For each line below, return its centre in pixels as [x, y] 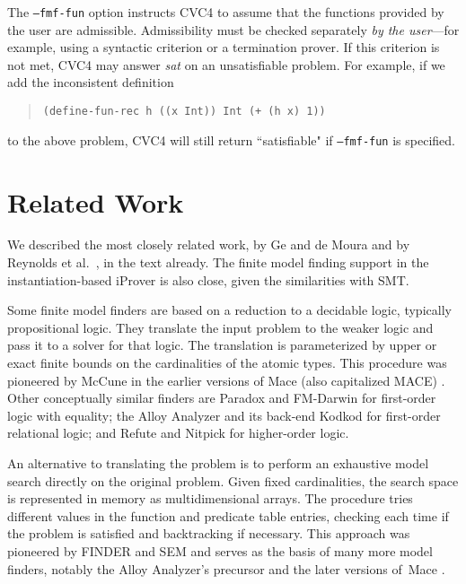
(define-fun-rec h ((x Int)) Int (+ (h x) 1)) [184, 112]
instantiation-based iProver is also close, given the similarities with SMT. [208, 279]
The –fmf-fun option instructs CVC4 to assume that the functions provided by [226, 12]
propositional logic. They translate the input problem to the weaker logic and [220, 327]
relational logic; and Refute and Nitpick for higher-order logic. [178, 433]
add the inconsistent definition [91, 82]
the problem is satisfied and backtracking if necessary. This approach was [209, 533]
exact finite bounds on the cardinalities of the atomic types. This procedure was [227, 363]
